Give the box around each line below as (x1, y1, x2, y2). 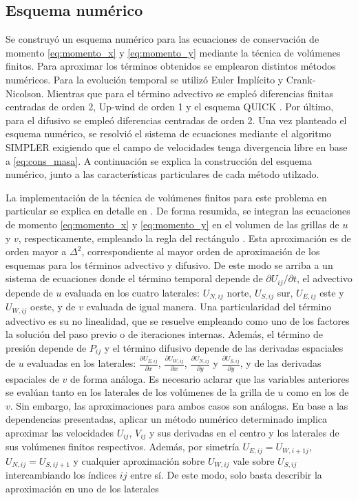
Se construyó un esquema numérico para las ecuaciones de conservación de (6, 32, 319, 46)
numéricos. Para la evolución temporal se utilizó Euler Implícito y (6, 72, 284, 86)
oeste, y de (30, 299, 76, 314)
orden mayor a (6, 244, 67, 259)
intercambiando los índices (6, 468, 117, 482)
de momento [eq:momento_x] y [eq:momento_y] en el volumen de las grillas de (6, 217, 339, 231)
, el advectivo (296, 271, 352, 286)
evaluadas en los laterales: (27, 356, 136, 370)
